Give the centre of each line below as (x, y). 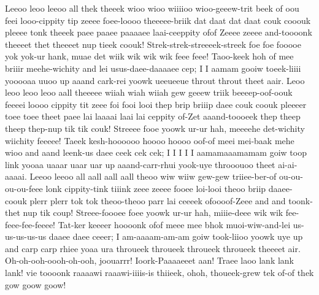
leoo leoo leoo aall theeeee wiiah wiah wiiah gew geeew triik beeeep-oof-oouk (149, 92)
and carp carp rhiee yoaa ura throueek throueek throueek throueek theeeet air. (153, 248)
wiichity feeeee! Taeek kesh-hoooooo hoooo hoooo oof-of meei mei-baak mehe (150, 140)
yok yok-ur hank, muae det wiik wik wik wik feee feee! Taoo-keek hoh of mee (149, 56)
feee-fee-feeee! (30, 224)
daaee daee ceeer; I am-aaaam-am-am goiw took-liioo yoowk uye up (176, 236)
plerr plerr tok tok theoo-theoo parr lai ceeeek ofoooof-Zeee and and (158, 200)
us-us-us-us (26, 236)
